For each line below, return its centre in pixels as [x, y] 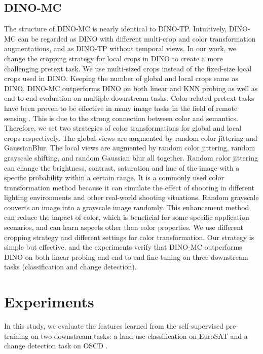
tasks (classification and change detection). [70, 267]
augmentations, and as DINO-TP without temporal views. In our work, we [120, 48]
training [16, 336]
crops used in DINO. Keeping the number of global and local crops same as [121, 78]
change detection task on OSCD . [56, 346]
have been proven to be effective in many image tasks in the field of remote [121, 108]
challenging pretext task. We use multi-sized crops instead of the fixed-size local [128, 68]
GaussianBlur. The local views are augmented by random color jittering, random [130, 148]
